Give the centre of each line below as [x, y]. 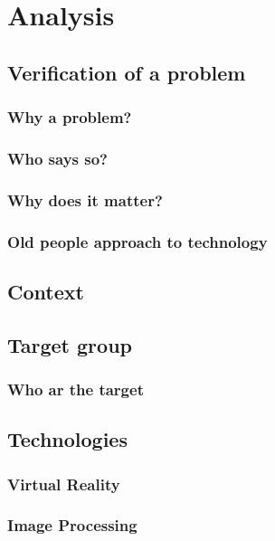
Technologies [67, 439]
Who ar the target [76, 389]
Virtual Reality [64, 484]
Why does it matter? [85, 199]
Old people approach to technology [137, 241]
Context [46, 291]
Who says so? [57, 158]
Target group [70, 344]
